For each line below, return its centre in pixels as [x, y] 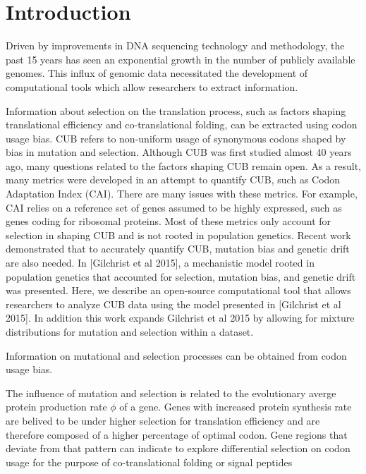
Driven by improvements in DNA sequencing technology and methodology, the [175, 45]
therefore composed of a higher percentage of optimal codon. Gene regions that [177, 434]
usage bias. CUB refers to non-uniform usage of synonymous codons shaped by [176, 138]
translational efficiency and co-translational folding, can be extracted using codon [182, 124]
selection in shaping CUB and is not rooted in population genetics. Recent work [178, 235]
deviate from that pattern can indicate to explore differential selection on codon [178, 448]
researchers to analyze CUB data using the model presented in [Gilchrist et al [173, 304]
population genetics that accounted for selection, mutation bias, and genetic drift [181, 276]
